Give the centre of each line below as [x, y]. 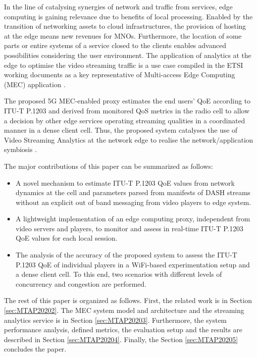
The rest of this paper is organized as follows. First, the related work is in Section [128, 300]
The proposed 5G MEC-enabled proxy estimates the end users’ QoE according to [127, 101]
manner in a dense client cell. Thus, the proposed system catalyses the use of [121, 130]
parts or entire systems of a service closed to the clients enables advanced [115, 45]
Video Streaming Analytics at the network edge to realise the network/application [129, 139]
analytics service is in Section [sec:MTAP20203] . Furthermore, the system [115, 320]
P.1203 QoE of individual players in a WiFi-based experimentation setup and [133, 264]
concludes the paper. [35, 349]
